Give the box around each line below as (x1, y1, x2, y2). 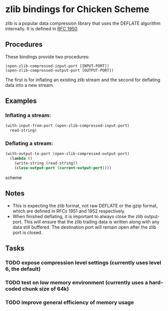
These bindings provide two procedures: (5, 54, 90, 60)
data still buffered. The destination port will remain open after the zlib (12, 224, 156, 230)
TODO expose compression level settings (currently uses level (5, 259, 161, 266)
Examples (5, 97, 37, 106)
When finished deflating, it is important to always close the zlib (12, 213, 143, 219)
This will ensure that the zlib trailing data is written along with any (23, 219, 160, 225)
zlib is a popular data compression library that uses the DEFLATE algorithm (5, 20, 160, 26)
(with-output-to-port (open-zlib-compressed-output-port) (5, 151, 130, 157)
